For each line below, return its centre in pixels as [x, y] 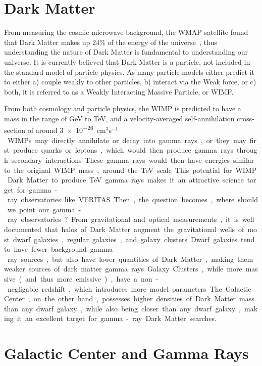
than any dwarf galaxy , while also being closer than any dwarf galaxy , [122, 308]
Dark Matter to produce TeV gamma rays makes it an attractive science [125, 180]
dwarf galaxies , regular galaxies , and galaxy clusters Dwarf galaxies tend [134, 239]
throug [247, 150]
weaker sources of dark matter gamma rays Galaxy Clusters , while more [123, 269]
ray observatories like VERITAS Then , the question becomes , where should [133, 199]
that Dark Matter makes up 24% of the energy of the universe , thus [111, 42]
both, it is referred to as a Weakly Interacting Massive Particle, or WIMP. [119, 91]
